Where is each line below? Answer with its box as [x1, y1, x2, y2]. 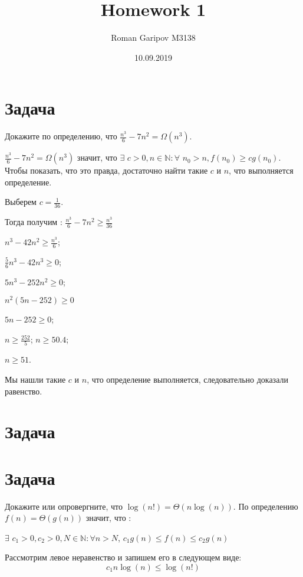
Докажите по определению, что [5, 130, 117, 142]
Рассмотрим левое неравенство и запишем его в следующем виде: [5, 551, 242, 563]
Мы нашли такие [5, 373, 66, 385]
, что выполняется [229, 164, 294, 177]
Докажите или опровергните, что [5, 500, 123, 512]
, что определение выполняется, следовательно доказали [87, 373, 288, 385]
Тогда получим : [5, 216, 62, 228]
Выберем [5, 195, 37, 208]
